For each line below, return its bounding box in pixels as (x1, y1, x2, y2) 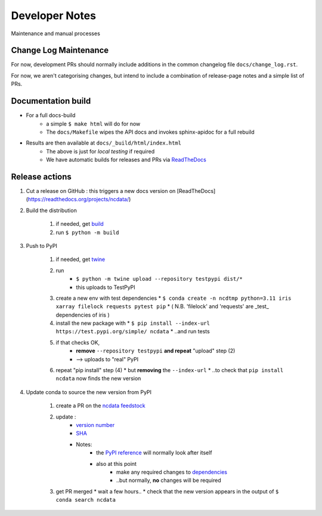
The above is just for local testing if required (46, 148, 155, 155)
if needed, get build (55, 220, 104, 228)
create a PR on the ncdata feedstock (55, 402, 145, 409)
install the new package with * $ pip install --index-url (55, 320, 210, 327)
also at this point (96, 460, 137, 467)
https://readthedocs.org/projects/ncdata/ (27, 196, 129, 203)
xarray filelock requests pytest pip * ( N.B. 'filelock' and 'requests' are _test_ (55, 303, 270, 310)
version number (76, 421, 115, 428)
